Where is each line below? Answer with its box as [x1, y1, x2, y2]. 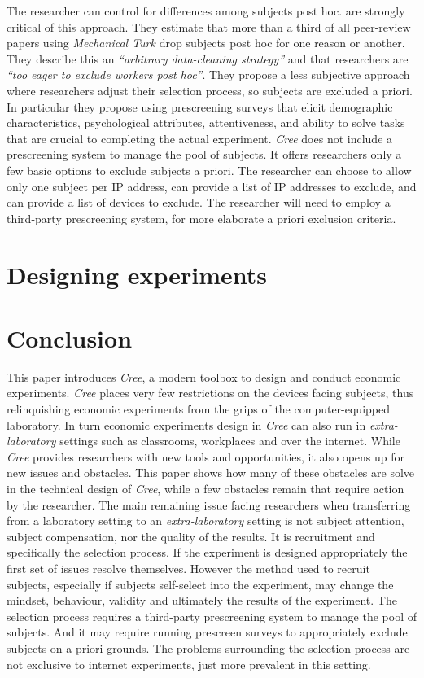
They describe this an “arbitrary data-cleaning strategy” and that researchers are [7, 50, 409, 67]
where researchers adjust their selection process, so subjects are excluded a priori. [7, 81, 413, 98]
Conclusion [7, 321, 133, 354]
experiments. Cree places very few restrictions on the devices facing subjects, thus [7, 384, 414, 401]
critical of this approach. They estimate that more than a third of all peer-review [7, 18, 411, 35]
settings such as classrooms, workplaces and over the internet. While [59, 432, 400, 449]
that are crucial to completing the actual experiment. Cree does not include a [7, 129, 393, 147]
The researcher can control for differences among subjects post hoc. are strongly [7, 2, 405, 19]
